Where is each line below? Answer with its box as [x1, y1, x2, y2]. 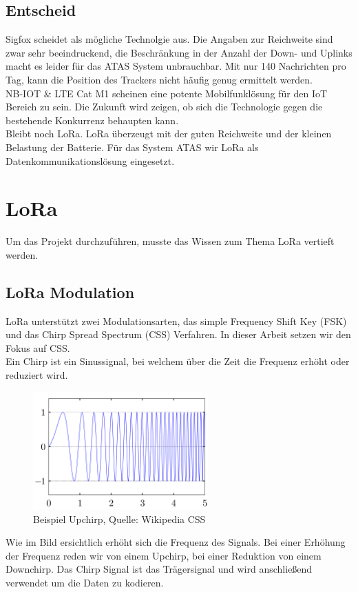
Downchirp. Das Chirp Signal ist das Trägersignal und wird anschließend [6, 562, 313, 576]
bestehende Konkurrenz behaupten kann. [6, 112, 179, 127]
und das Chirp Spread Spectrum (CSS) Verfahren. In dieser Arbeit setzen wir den [6, 327, 351, 342]
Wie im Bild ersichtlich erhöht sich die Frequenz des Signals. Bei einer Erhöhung [6, 535, 346, 549]
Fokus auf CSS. [6, 340, 70, 355]
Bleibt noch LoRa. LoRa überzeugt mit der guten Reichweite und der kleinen [6, 126, 332, 141]
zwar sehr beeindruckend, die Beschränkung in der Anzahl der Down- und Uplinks [6, 45, 352, 59]
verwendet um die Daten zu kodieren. [6, 575, 164, 589]
